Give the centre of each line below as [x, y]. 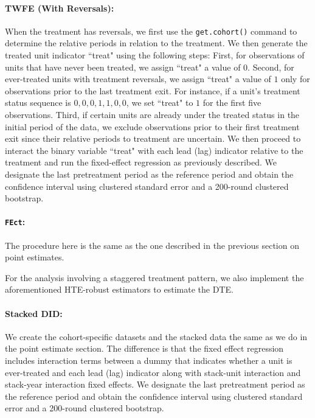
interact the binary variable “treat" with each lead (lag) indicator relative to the [154, 150]
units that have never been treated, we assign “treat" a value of [123, 67]
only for [296, 79]
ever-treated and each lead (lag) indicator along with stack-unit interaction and [153, 372]
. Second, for [271, 67]
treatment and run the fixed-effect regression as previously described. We [141, 162]
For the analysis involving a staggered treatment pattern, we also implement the [154, 277]
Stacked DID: [34, 313]
